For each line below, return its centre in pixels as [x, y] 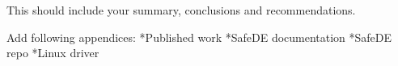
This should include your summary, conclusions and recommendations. [181, 10]
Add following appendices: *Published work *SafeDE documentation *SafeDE [199, 37]
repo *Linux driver [53, 53]
